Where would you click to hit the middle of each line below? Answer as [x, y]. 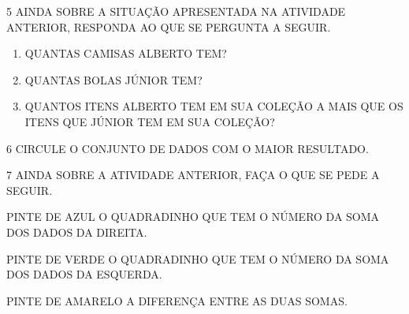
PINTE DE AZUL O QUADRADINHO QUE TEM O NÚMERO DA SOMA [193, 217]
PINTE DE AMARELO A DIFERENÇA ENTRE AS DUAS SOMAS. [177, 300]
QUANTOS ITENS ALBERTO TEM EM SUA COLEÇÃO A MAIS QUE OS [214, 106]
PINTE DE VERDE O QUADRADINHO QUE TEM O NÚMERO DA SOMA [198, 258]
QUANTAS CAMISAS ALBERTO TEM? [126, 53]
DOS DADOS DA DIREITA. [77, 232]
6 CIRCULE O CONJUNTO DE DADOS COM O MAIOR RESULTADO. [188, 148]
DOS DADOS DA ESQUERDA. [84, 274]
